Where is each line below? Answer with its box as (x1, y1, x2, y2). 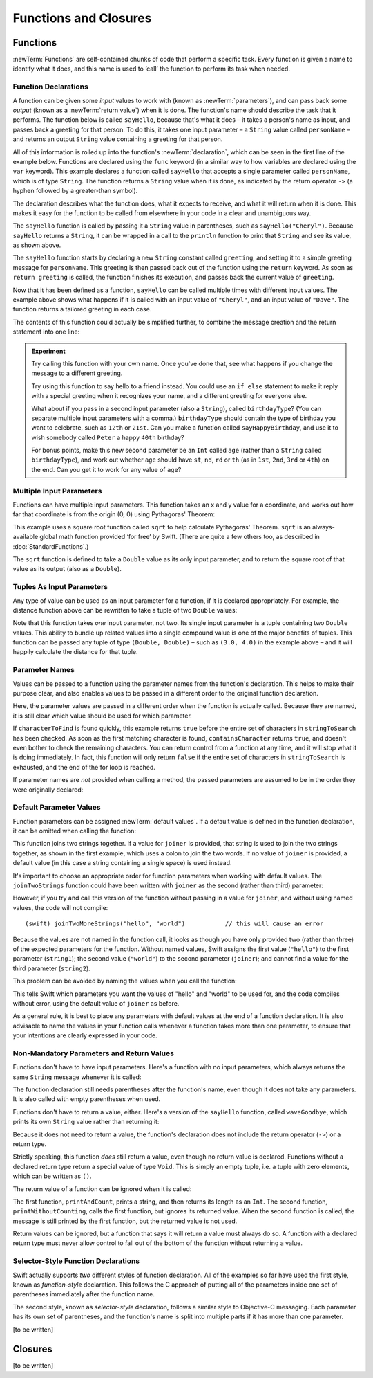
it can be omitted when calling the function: (12, 827, 136, 835)
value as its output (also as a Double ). (12, 565, 122, 573)
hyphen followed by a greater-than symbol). (12, 187, 138, 195)
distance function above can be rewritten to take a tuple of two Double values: (12, 606, 238, 614)
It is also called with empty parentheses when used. (12, 1095, 161, 1103)
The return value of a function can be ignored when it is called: (12, 1184, 192, 1193)
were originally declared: (12, 786, 84, 794)
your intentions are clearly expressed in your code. (12, 1031, 158, 1040)
